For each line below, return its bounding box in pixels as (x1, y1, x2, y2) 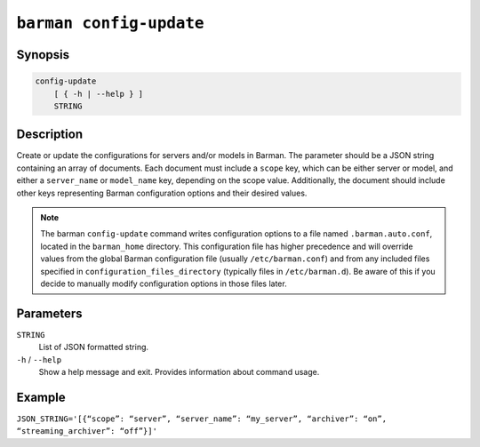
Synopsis (16, 47, 70, 62)
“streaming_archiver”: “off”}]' (16, 427, 157, 436)
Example (16, 389, 66, 404)
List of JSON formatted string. (38, 342, 149, 353)
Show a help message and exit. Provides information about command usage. (38, 367, 320, 378)
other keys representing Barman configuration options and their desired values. (16, 188, 308, 198)
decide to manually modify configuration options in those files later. (40, 278, 288, 289)
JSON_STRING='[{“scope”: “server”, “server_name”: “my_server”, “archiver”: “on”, (16, 413, 387, 424)
